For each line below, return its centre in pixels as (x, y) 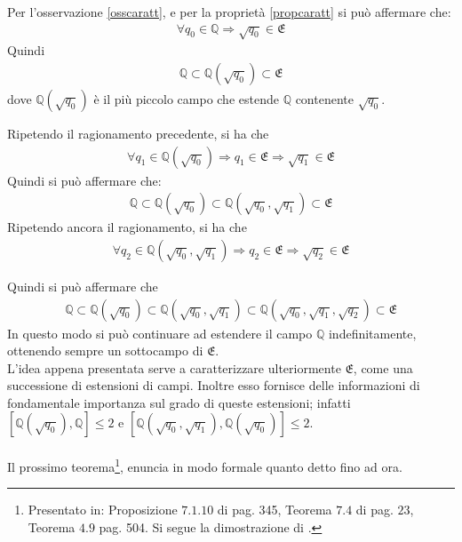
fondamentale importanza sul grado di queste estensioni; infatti (179, 402)
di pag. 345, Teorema (275, 510)
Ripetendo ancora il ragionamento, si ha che (127, 227)
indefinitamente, (372, 333)
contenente (324, 99)
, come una (383, 367)
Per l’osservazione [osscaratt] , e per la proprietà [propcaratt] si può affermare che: (229, 12)
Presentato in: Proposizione (103, 510)
